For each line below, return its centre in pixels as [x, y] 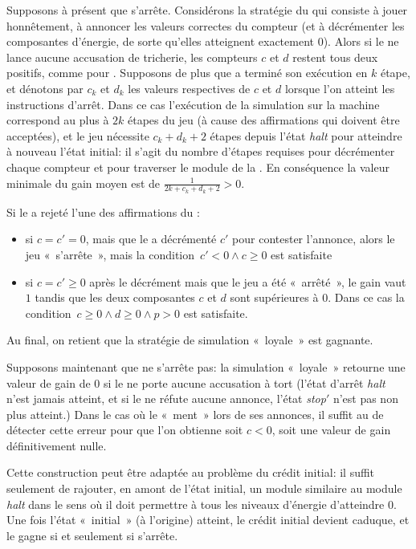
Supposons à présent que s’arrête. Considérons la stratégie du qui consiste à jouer [207, 10]
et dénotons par [45, 88]
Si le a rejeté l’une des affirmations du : [103, 211]
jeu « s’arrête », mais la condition [110, 254]
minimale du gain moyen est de [84, 183]
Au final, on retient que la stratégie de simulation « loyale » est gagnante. [190, 340]
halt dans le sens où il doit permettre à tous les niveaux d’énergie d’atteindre [196, 504]
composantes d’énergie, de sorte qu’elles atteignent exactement [160, 41]
